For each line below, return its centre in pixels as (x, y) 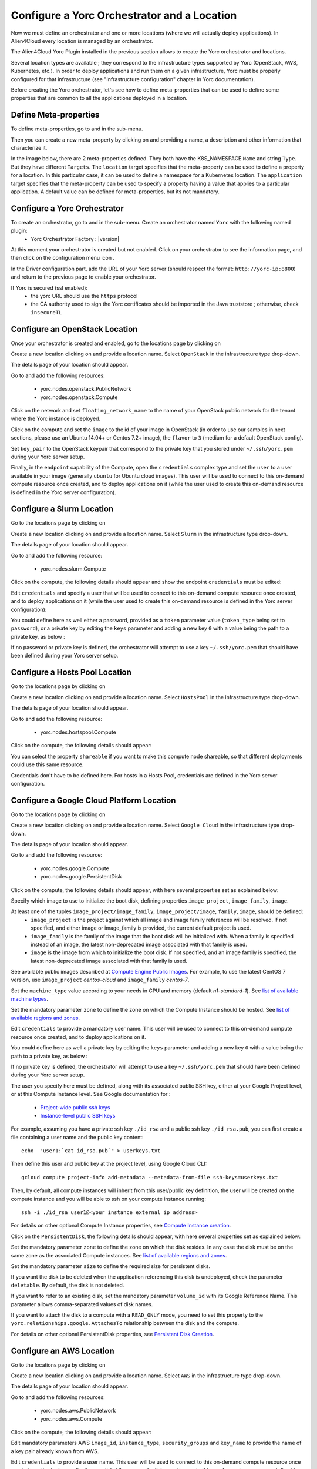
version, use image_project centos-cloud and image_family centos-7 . (100, 980)
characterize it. (29, 147)
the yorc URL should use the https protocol (84, 296)
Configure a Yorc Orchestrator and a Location (124, 15)
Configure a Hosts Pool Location (71, 673)
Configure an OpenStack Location (74, 329)
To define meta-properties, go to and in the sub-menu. (77, 129)
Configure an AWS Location (63, 1351)
